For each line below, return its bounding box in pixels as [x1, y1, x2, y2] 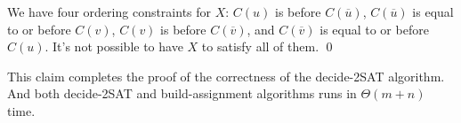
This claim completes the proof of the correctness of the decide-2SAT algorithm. [7, 66, 445, 85]
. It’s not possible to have [44, 37, 183, 56]
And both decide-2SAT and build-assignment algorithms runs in [7, 84, 357, 103]
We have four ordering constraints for [7, 3, 212, 20]
